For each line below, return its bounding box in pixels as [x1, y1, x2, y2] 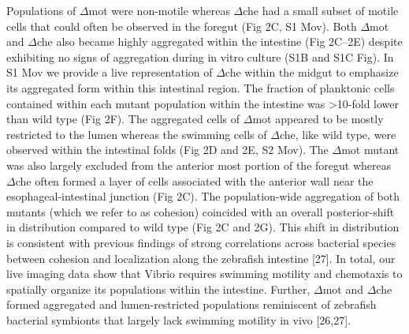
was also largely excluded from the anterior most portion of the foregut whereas [6, 156, 392, 173]
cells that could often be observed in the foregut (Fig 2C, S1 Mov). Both [6, 17, 357, 34]
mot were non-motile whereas [88, 2, 230, 18]
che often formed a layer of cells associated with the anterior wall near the [15, 172, 374, 189]
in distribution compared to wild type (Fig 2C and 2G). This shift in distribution [6, 219, 400, 235]
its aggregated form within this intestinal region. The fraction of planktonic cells [6, 79, 395, 96]
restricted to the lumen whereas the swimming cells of [6, 126, 267, 142]
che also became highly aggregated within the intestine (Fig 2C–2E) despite [36, 33, 403, 50]
